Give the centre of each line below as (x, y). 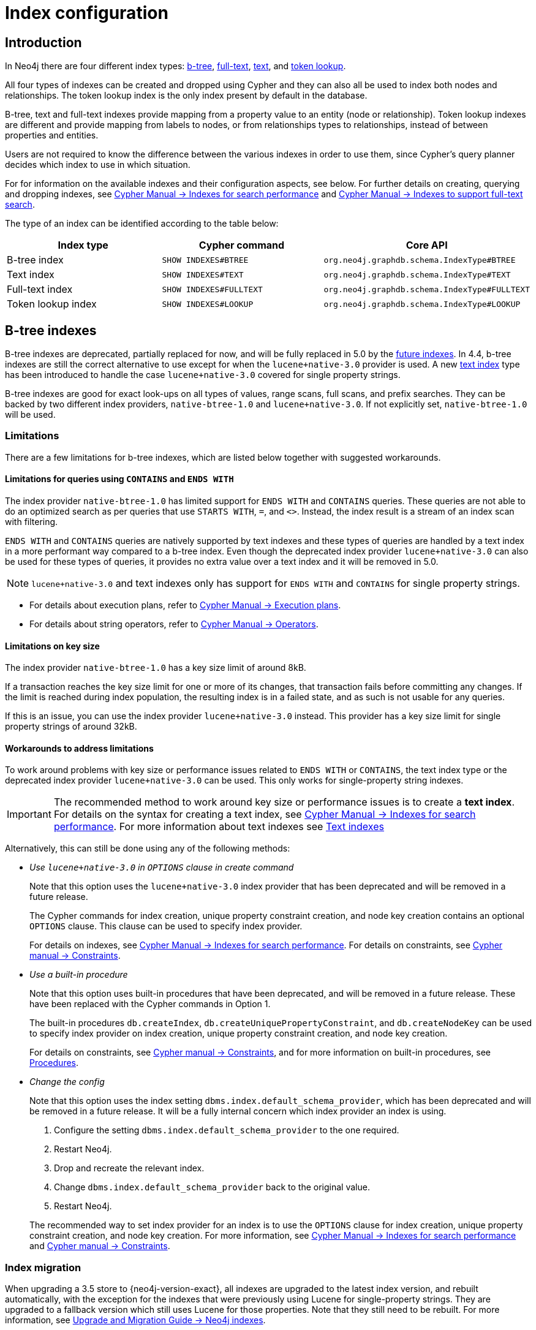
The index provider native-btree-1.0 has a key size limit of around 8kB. (156, 668)
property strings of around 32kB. (71, 727)
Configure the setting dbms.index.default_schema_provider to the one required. (227, 1130)
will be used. (30, 415)
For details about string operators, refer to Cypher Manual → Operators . (174, 624)
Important (29, 814)
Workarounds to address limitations (79, 748)
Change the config (67, 1082)
